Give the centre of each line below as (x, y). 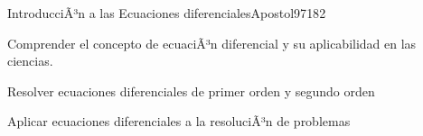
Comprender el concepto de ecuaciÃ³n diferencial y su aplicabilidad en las (212, 43)
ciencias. (30, 61)
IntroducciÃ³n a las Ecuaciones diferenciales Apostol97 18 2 (167, 13)
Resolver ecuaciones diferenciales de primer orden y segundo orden (191, 91)
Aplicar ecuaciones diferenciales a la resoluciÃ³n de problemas (179, 121)
